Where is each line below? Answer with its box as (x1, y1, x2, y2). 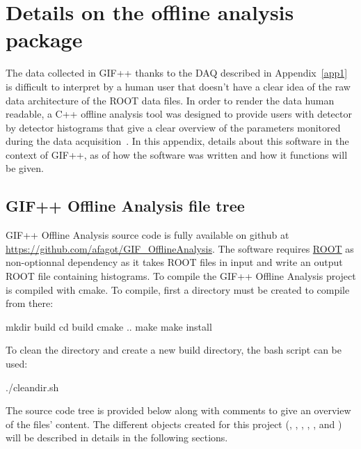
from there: (6, 296, 54, 310)
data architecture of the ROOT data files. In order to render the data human (6, 93, 335, 107)
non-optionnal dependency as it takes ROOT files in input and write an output (6, 255, 343, 269)
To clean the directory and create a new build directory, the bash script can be (6, 342, 342, 357)
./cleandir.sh (6, 379, 59, 394)
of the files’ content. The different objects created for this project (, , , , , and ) (6, 416, 342, 431)
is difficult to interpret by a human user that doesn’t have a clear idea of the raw (6, 79, 351, 93)
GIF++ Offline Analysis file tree (6, 195, 245, 216)
